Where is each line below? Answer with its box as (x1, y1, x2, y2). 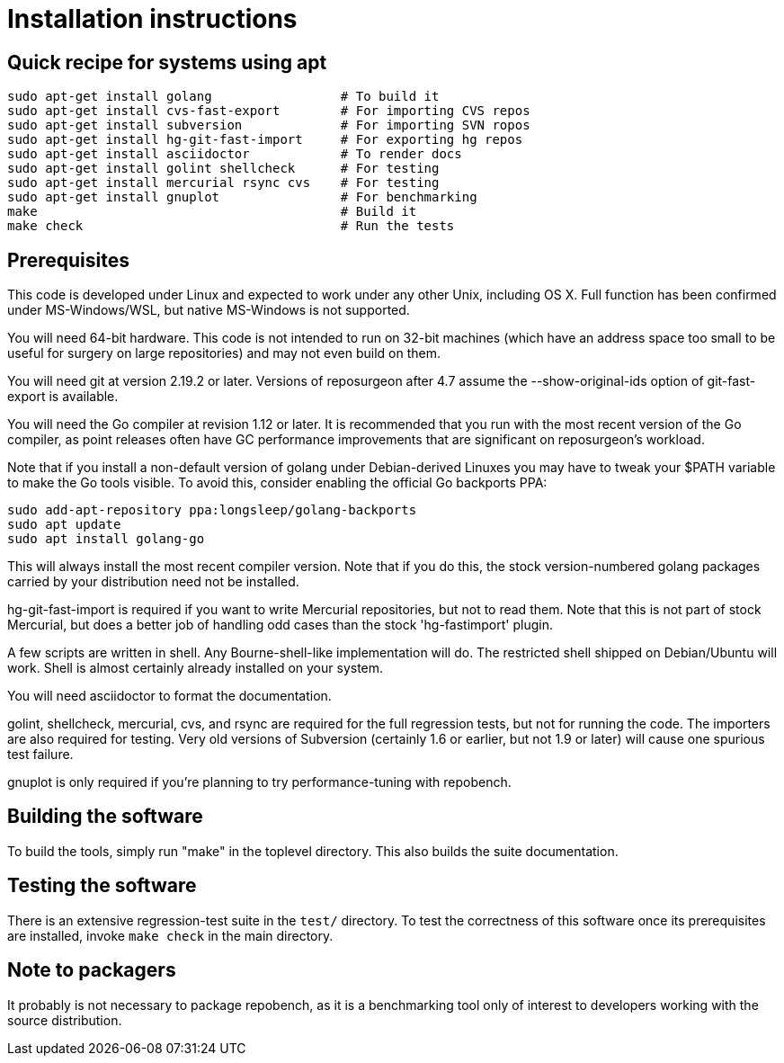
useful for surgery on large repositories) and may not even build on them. (7, 345, 441, 362)
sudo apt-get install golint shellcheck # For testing (7, 161, 440, 176)
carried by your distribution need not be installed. (7, 574, 299, 590)
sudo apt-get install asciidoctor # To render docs (7, 147, 462, 162)
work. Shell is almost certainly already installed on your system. (7, 660, 384, 676)
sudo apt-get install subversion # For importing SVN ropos (7, 118, 530, 133)
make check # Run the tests (7, 219, 455, 234)
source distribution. (7, 1012, 122, 1028)
